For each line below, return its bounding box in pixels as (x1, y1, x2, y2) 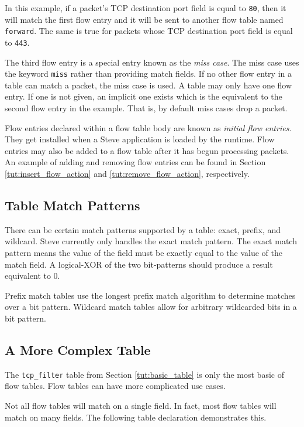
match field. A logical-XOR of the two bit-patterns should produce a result (5, 258, 273, 270)
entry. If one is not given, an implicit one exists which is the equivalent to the (5, 90, 282, 103)
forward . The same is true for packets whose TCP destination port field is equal (5, 25, 293, 37)
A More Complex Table (5, 340, 151, 358)
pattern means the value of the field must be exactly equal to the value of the (5, 246, 282, 258)
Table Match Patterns (5, 196, 140, 214)
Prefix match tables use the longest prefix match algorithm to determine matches (5, 289, 296, 301)
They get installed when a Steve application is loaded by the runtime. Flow (5, 133, 275, 145)
